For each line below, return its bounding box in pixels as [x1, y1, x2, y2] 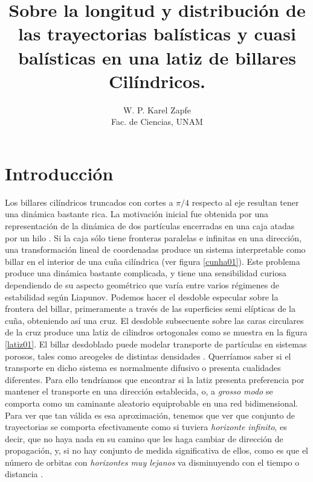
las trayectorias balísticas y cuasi [18, 21, 296, 46]
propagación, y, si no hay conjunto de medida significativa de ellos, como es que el [5, 444, 308, 457]
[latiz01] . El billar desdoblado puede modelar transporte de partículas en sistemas [5, 337, 307, 350]
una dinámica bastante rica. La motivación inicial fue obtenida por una [5, 208, 268, 220]
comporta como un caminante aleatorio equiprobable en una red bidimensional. [5, 396, 298, 409]
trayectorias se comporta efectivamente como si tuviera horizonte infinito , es [5, 420, 287, 433]
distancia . [5, 468, 44, 480]
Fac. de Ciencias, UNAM [111, 115, 203, 128]
